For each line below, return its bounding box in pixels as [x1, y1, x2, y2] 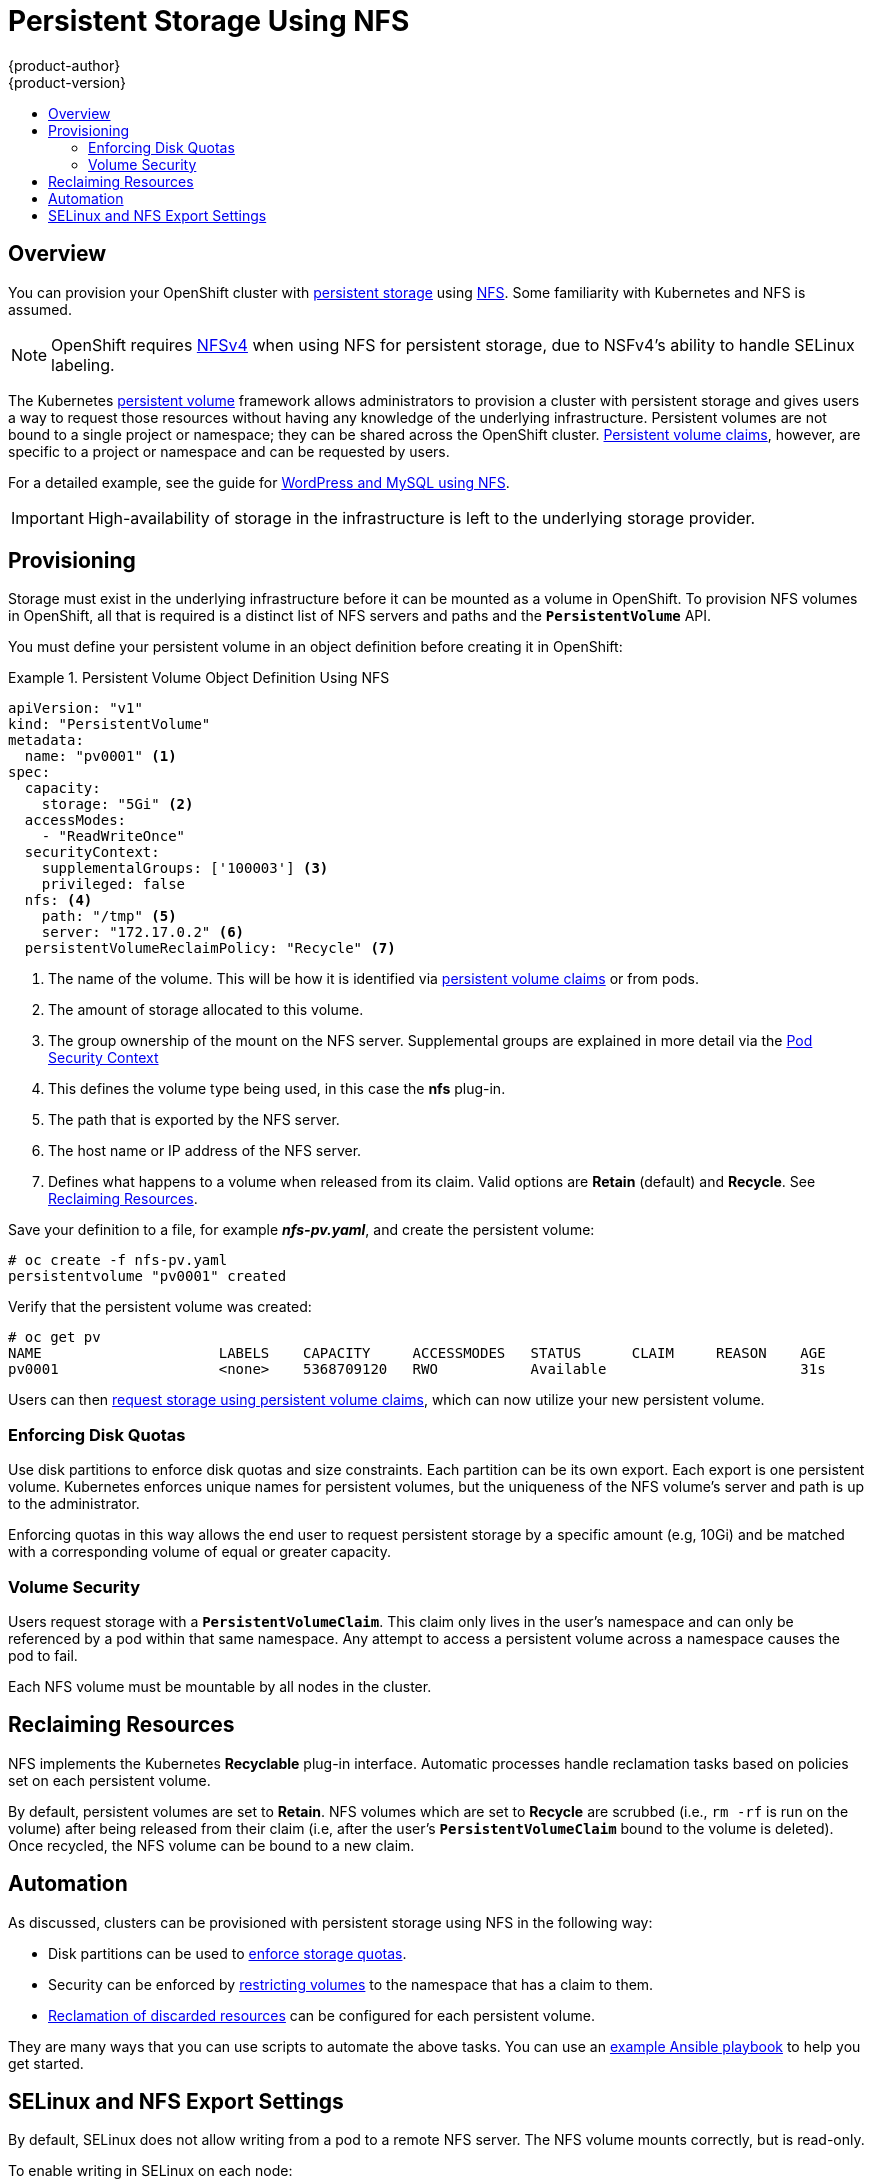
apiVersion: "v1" [8, 700, 143, 717]
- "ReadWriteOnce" [41, 828, 186, 845]
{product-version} [8, 73, 127, 91]
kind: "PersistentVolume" [8, 716, 211, 733]
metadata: [8, 732, 84, 749]
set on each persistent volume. [8, 1771, 211, 1789]
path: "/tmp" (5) [41, 908, 177, 925]
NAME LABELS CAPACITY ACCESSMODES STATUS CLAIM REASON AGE [8, 1345, 826, 1362]
